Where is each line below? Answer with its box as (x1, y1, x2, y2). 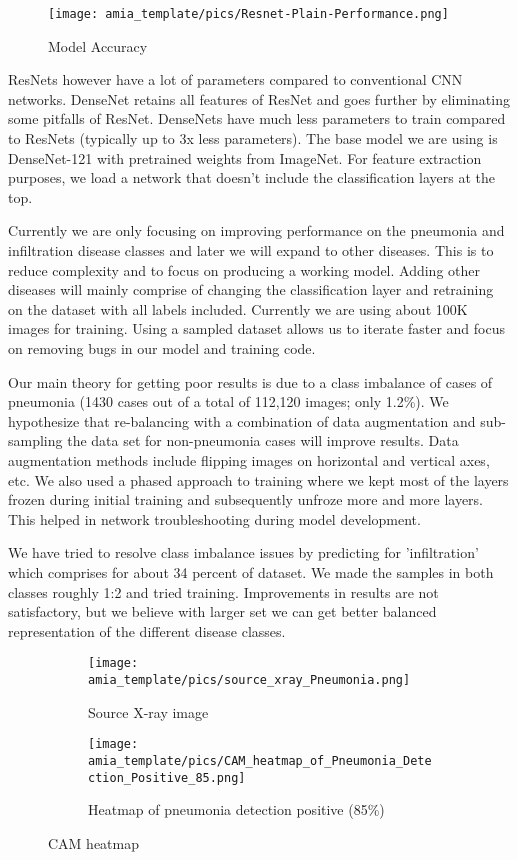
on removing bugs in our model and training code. (8, 337, 316, 358)
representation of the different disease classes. (8, 620, 286, 641)
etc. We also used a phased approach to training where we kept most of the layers (8, 469, 509, 490)
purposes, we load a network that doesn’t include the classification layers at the (8, 167, 496, 188)
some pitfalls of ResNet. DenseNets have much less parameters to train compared (8, 108, 506, 129)
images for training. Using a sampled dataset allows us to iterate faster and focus (8, 318, 505, 339)
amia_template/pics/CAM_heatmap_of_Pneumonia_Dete (88, 753, 432, 768)
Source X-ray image (88, 701, 209, 722)
